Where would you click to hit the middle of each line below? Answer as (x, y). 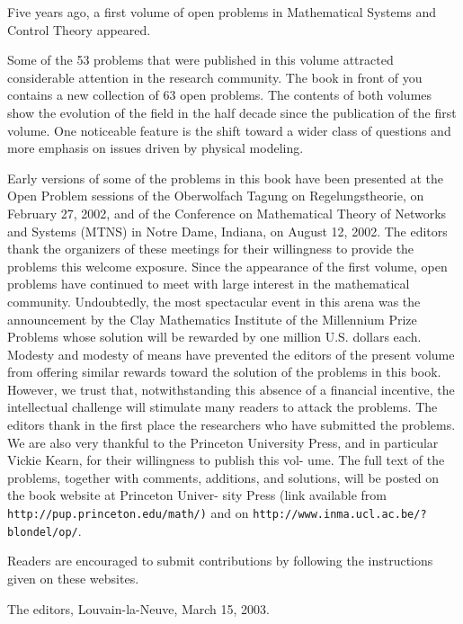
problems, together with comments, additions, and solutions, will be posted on (223, 477)
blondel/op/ (43, 532)
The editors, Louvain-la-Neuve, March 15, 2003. (139, 608)
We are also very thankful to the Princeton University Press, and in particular (223, 442)
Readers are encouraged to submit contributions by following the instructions (220, 561)
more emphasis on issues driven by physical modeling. (156, 148)
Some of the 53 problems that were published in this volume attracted (200, 60)
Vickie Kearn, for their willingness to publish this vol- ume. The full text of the (226, 460)
